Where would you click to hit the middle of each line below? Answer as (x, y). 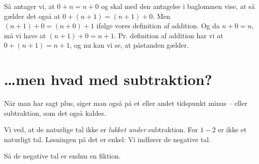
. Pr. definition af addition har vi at (168, 35)
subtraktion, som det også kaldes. (55, 113)
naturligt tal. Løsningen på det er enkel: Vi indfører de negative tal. (108, 139)
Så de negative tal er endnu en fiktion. (63, 156)
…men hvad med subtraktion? (108, 79)
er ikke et (232, 129)
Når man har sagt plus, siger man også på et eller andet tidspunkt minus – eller (126, 103)
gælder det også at (32, 16)
